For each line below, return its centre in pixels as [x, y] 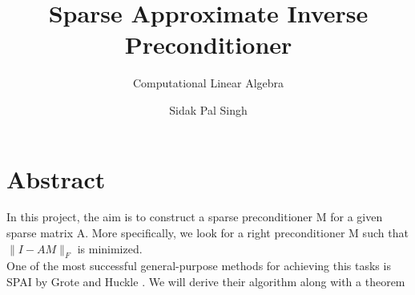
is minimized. [110, 248]
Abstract [56, 178]
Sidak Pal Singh [208, 109]
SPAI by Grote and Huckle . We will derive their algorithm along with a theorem [206, 282]
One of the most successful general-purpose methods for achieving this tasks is [199, 266]
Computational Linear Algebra [208, 83]
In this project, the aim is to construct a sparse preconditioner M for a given [195, 217]
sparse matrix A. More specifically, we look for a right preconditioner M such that [207, 233]
